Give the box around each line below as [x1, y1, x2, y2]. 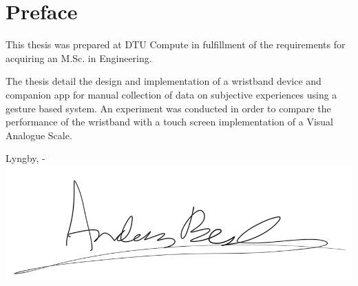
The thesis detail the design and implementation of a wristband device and [6, 74, 322, 88]
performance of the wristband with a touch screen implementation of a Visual [6, 114, 333, 129]
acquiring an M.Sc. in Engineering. [6, 50, 152, 65]
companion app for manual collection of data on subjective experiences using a [6, 87, 337, 101]
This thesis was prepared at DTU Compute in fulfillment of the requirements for [6, 37, 346, 52]
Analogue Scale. [6, 127, 72, 142]
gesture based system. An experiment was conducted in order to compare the [6, 101, 331, 115]
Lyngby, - [6, 151, 45, 165]
